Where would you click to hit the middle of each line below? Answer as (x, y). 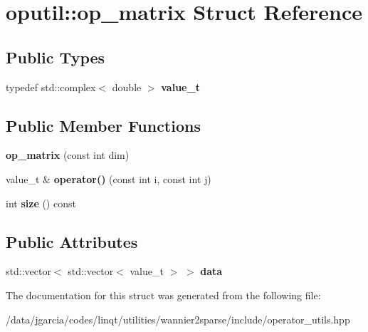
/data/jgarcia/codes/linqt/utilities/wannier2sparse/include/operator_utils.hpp (178, 319)
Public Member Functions (103, 125)
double (127, 87)
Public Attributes (72, 241)
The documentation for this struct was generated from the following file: (163, 295)
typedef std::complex (51, 87)
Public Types (56, 57)
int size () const (41, 203)
